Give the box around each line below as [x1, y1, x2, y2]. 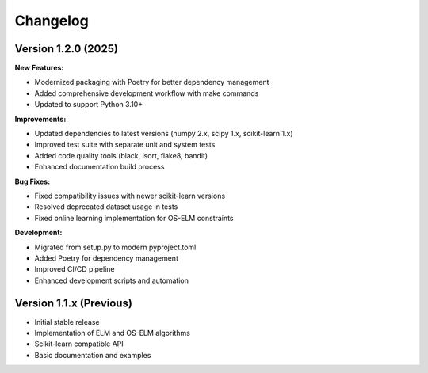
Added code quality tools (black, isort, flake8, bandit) [34, 150, 208, 160]
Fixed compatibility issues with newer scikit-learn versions [34, 191, 226, 200]
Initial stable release [34, 317, 100, 326]
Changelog [14, 12, 89, 29]
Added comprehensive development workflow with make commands [34, 88, 259, 98]
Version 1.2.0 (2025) [14, 42, 119, 55]
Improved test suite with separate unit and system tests [34, 139, 216, 150]
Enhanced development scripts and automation [34, 276, 189, 285]
